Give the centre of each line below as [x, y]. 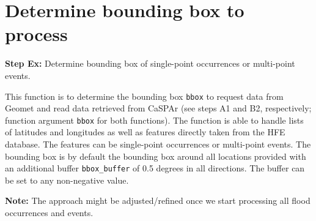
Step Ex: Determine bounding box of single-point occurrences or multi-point [150, 63]
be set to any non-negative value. [67, 180]
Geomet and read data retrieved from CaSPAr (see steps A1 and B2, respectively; [158, 108]
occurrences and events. [49, 213]
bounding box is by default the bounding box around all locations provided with [156, 156]
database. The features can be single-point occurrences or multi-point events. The [158, 144]
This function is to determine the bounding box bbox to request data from [144, 96]
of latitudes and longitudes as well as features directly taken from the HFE [145, 132]
